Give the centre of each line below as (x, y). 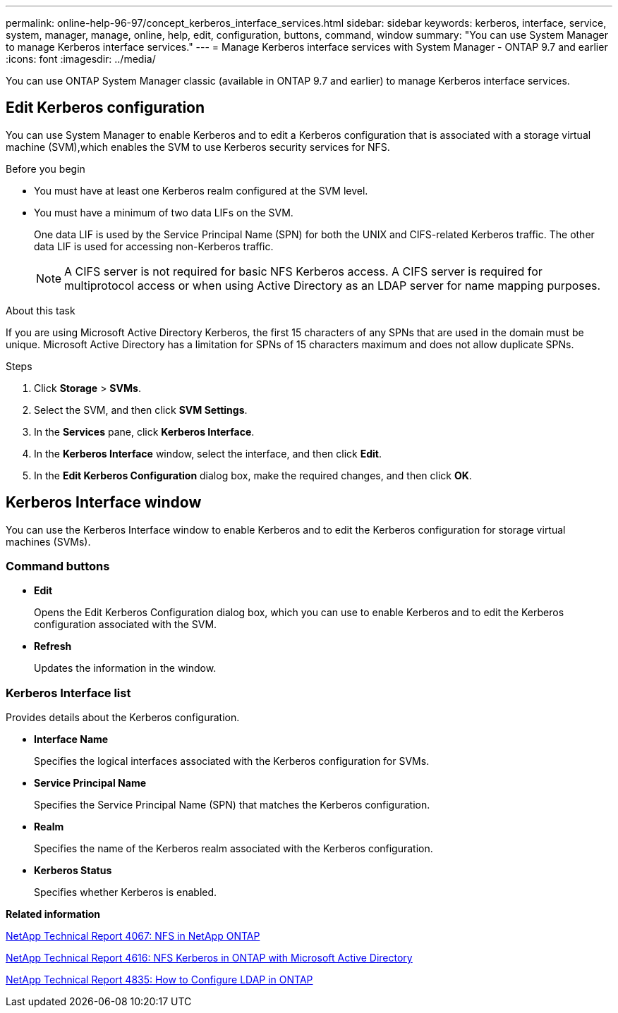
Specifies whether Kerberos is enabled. (126, 892)
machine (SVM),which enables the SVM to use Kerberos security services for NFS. (198, 147)
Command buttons (58, 566)
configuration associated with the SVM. (126, 625)
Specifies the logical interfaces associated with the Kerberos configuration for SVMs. (232, 761)
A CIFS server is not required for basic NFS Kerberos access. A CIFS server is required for (303, 271)
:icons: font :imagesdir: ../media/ (81, 59)
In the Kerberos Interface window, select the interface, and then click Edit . (208, 453)
